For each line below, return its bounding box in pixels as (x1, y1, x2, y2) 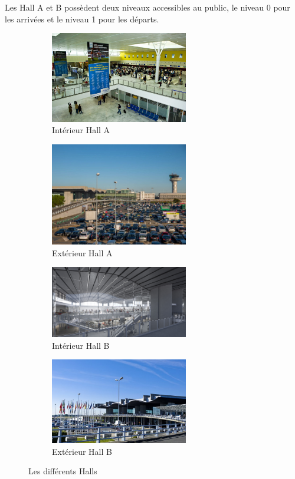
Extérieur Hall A (52, 246, 113, 259)
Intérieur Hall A (52, 124, 110, 136)
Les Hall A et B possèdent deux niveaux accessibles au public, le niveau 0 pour (5, 1, 290, 13)
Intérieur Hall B (52, 339, 110, 351)
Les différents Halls (28, 465, 97, 477)
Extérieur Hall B (52, 445, 112, 457)
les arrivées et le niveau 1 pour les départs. (5, 12, 159, 25)
